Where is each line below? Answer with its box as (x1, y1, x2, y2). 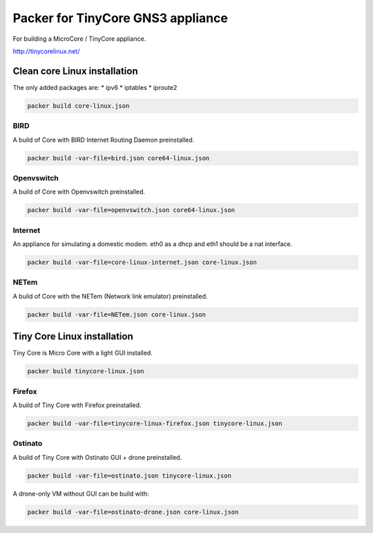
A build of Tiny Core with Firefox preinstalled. (12, 401, 142, 409)
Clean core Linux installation (12, 65, 138, 77)
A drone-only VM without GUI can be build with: (12, 489, 149, 498)
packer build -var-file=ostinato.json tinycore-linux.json (27, 471, 231, 480)
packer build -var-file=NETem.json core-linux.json (27, 310, 207, 318)
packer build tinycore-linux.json (27, 367, 144, 375)
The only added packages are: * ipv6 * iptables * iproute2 (12, 83, 178, 91)
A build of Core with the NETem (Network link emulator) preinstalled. (12, 292, 208, 300)
